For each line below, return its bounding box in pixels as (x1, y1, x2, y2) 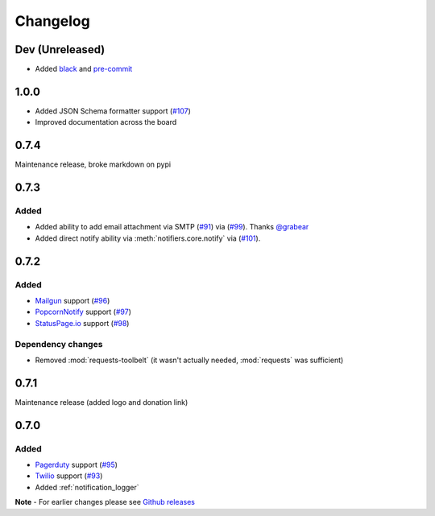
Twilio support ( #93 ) (35, 471, 103, 481)
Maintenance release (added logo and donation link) (14, 397, 188, 407)
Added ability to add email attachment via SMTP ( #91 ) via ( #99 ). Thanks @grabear (35, 222, 309, 232)
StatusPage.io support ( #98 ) (35, 318, 130, 328)
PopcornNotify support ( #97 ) (35, 307, 132, 317)
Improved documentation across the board (35, 118, 177, 127)
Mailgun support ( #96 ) (35, 295, 110, 305)
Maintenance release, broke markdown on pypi (14, 159, 172, 169)
